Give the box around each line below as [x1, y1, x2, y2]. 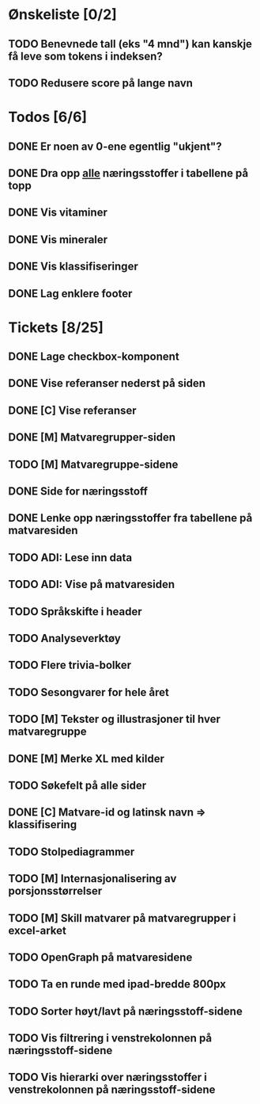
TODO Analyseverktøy [8, 632, 121, 645]
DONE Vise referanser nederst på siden [8, 376, 206, 390]
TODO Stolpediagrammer [8, 845, 135, 858]
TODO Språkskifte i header [8, 605, 142, 618]
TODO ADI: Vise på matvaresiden [8, 578, 175, 591]
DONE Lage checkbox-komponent [8, 350, 179, 364]
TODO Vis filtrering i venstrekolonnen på [8, 1032, 213, 1045]
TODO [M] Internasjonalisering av [8, 872, 177, 885]
